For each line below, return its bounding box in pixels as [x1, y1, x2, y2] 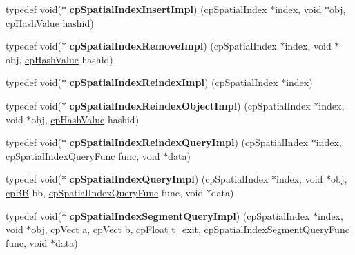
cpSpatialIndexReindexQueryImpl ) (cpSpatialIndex [69, 135, 309, 150]
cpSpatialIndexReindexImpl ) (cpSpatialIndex [69, 75, 278, 90]
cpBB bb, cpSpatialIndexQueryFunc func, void [6, 185, 204, 199]
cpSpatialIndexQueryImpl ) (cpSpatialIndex [69, 172, 269, 186]
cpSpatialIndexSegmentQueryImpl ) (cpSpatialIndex [69, 208, 310, 223]
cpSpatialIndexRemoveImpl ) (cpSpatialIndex [69, 39, 277, 53]
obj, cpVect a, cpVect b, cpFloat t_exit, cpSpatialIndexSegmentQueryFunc [31, 222, 349, 236]
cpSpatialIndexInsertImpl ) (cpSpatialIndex [69, 2, 267, 16]
